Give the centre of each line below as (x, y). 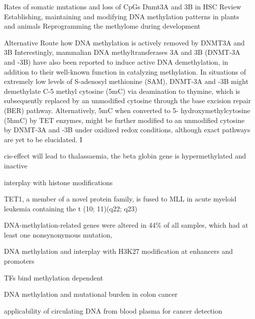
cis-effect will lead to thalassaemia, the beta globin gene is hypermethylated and (125, 156)
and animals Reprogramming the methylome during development (102, 26)
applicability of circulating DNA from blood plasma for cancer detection (113, 310)
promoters (19, 261)
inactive (16, 165)
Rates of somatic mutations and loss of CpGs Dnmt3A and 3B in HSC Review (123, 6)
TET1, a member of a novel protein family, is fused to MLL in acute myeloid (120, 199)
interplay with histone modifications (58, 182)
